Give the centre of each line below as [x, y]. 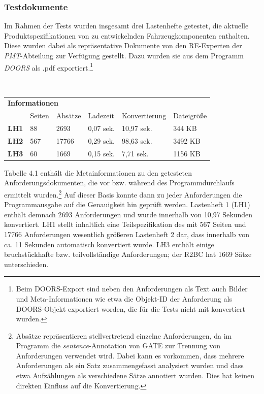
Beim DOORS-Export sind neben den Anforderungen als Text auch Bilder [132, 289]
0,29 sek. [101, 140]
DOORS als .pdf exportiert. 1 [49, 67]
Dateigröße [190, 116]
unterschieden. [26, 264]
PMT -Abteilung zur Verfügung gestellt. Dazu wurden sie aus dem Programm [124, 55]
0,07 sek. [101, 128]
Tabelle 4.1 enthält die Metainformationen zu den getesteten [98, 172]
